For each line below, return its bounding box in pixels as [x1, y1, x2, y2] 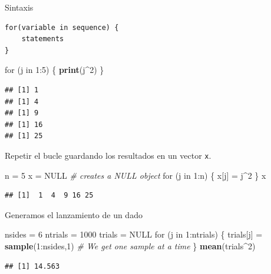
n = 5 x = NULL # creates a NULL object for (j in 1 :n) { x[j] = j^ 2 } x [5, 169, 266, 181]
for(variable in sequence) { [5, 23, 119, 32]
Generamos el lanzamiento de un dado [5, 208, 143, 220]
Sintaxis [5, 1, 34, 13]
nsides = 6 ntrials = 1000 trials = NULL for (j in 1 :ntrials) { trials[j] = [5, 228, 263, 240]
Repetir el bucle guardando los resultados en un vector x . [5, 149, 211, 161]
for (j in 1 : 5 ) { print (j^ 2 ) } [5, 64, 104, 76]
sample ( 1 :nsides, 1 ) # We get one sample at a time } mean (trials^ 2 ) [5, 239, 256, 252]
